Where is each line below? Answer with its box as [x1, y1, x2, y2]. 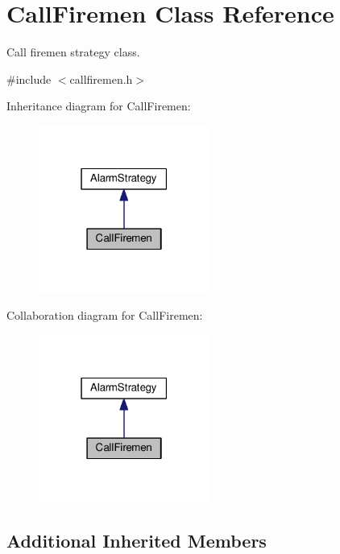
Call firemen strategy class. [6, 43, 140, 60]
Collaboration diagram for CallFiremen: [6, 307, 203, 323]
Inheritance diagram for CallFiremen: [6, 97, 191, 114]
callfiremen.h [69, 70, 133, 87]
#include [6, 70, 52, 87]
